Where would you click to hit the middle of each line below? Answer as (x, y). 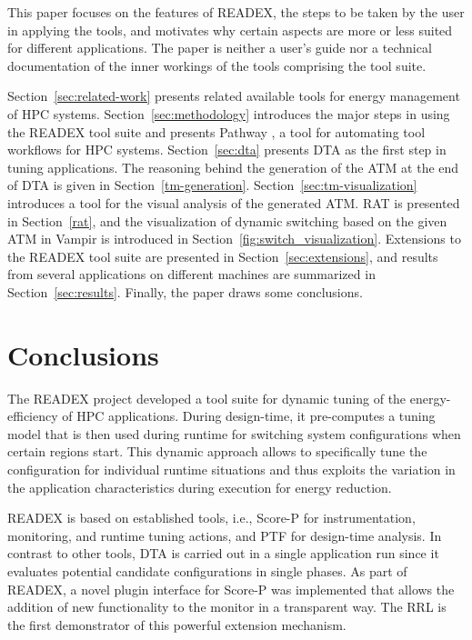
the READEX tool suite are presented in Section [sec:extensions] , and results (223, 256)
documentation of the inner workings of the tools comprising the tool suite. (217, 65)
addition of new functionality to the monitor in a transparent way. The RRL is (227, 607)
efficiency (33, 416)
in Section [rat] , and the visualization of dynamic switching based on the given (227, 220)
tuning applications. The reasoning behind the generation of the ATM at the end (233, 167)
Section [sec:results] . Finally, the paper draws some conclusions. (185, 291)
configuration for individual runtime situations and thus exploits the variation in (231, 469)
